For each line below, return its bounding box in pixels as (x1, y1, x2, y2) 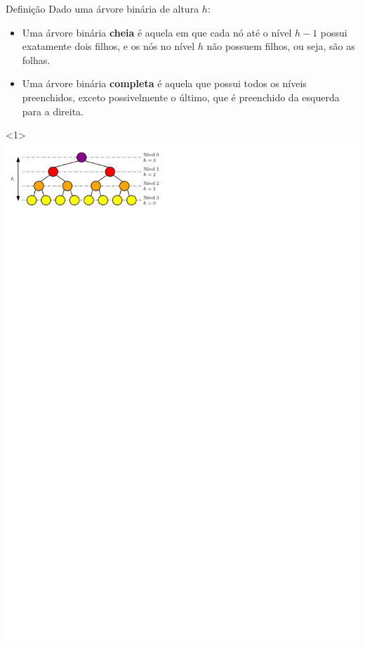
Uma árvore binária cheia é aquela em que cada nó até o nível (22, 25, 292, 39)
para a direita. (22, 103, 84, 118)
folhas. (22, 52, 51, 67)
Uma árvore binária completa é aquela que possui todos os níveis (22, 76, 307, 91)
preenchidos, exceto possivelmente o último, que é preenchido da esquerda (22, 89, 340, 104)
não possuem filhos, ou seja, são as (206, 39, 355, 53)
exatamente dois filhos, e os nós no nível (22, 39, 195, 53)
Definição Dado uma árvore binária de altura (6, 1, 199, 15)
